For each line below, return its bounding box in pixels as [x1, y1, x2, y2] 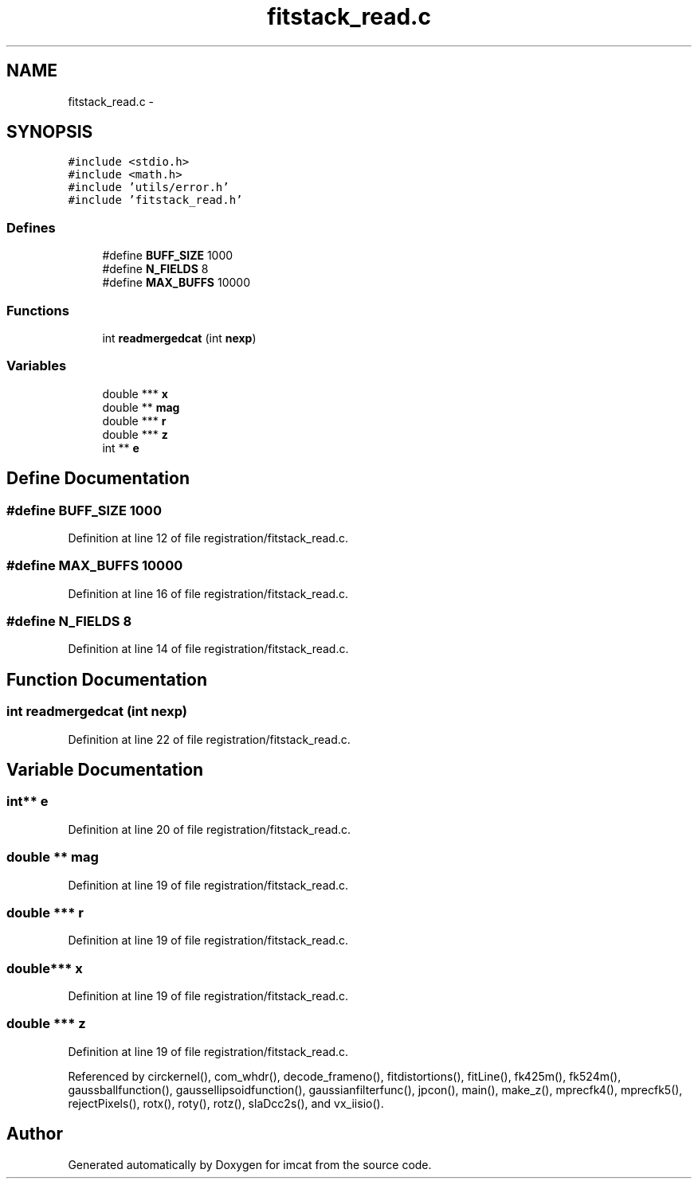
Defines [6, 219, 56, 236]
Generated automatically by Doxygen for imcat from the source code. [68, 1157, 432, 1171]
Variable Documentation [6, 760, 204, 780]
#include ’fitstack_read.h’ [68, 194, 243, 207]
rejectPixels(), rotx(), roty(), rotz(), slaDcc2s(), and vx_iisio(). [68, 1096, 384, 1110]
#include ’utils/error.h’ [68, 181, 229, 194]
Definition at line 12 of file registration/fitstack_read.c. [68, 530, 348, 545]
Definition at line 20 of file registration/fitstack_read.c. [68, 822, 351, 836]
